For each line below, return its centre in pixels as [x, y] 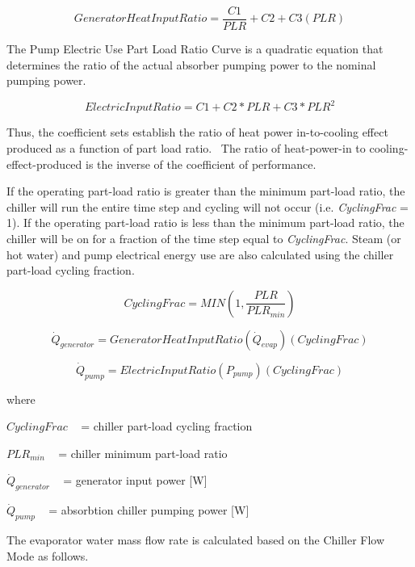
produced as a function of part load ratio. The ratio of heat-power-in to [186, 147]
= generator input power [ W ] [135, 480]
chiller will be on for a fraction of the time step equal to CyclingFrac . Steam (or [204, 238]
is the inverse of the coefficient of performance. [201, 164]
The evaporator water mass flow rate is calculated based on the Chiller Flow [196, 540]
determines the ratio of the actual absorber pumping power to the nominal [191, 64]
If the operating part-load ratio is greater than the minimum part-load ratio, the [206, 191]
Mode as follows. [48, 555]
